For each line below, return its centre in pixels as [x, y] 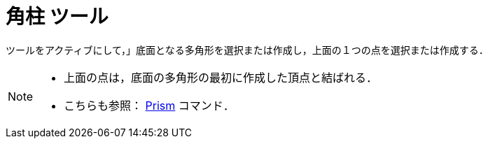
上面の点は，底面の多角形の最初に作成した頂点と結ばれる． [221, 77]
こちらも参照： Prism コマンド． [149, 105]
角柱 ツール [57, 17]
